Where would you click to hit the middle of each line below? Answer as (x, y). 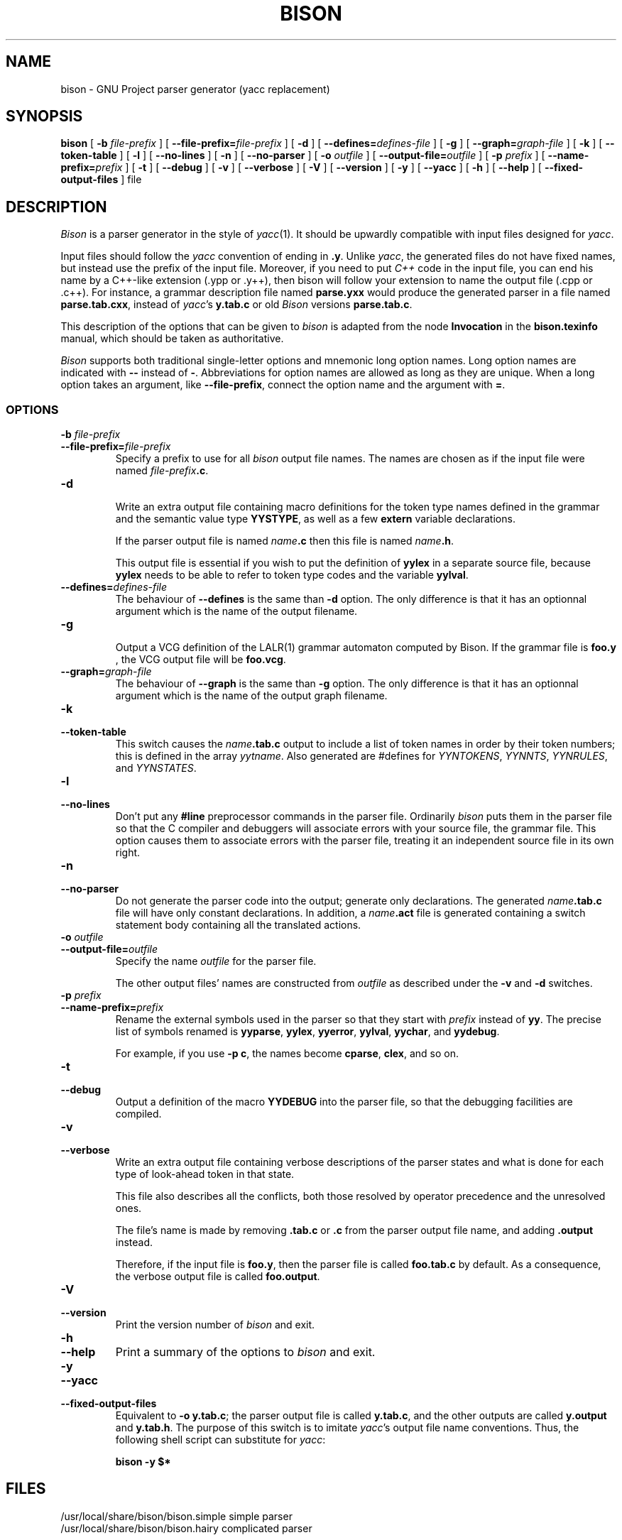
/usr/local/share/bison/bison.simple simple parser (176, 1516)
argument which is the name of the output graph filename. (251, 696)
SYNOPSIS (44, 116)
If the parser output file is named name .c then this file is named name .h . (285, 541)
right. (128, 853)
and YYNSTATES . (156, 768)
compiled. (138, 1114)
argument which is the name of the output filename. (236, 611)
